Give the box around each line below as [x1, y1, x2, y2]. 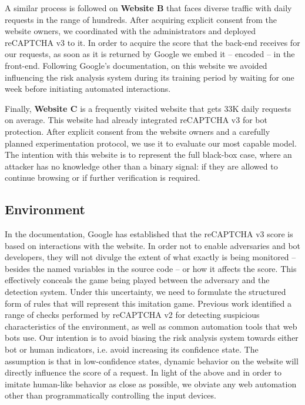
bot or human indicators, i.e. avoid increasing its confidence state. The [5, 343, 259, 356]
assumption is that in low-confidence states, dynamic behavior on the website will [5, 354, 299, 367]
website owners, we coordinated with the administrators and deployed [5, 25, 256, 37]
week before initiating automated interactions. [5, 82, 171, 95]
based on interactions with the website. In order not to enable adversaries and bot [5, 239, 301, 251]
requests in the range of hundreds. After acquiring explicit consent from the [5, 13, 277, 25]
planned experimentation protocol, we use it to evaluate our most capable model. [5, 137, 297, 149]
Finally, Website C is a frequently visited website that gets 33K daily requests [5, 102, 291, 114]
